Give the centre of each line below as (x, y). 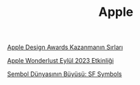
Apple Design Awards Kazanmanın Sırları (65, 47)
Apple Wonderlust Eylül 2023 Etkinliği (60, 61)
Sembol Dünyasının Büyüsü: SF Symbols (64, 74)
